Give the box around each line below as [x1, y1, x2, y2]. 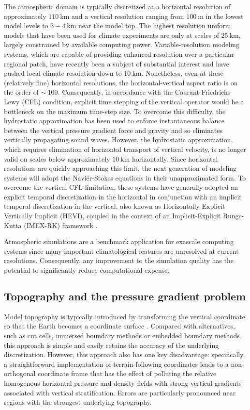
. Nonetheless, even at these [141, 68, 223, 78]
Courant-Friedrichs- [175, 87, 233, 97]
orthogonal [4, 368, 36, 378]
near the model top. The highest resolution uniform [78, 20, 231, 31]
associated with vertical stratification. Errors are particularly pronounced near [4, 387, 236, 397]
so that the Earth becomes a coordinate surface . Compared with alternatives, [4, 321, 235, 331]
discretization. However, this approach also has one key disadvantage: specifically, [4, 349, 245, 360]
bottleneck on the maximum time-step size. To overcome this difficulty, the [4, 106, 226, 116]
